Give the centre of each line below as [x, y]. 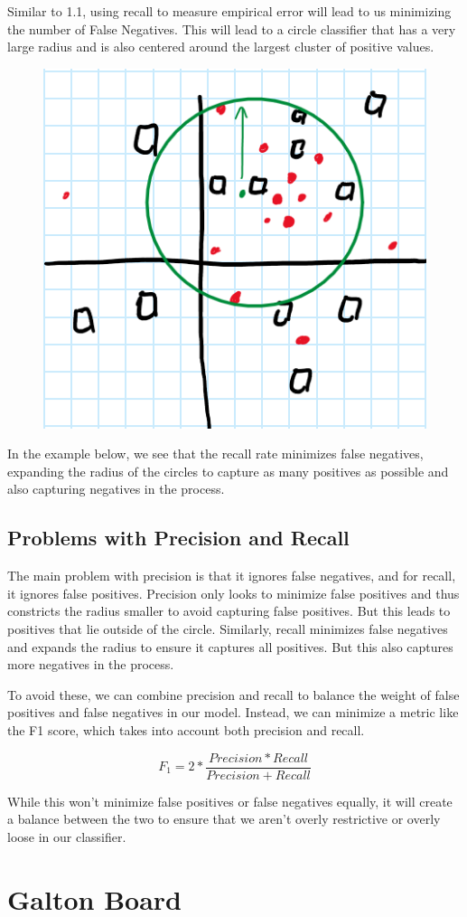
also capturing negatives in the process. [116, 489]
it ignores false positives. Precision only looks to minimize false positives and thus [233, 593]
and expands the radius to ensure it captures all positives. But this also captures [230, 646]
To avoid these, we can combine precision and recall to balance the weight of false [233, 694]
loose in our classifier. [67, 836]
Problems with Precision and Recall [178, 538]
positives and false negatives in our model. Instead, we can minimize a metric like [233, 712]
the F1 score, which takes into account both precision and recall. [186, 729]
